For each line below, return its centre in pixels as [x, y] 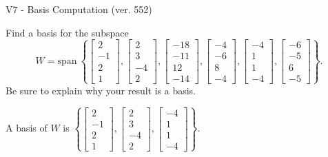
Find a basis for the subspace [67, 32]
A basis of [27, 128]
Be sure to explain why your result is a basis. [101, 90]
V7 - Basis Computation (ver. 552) [79, 9]
